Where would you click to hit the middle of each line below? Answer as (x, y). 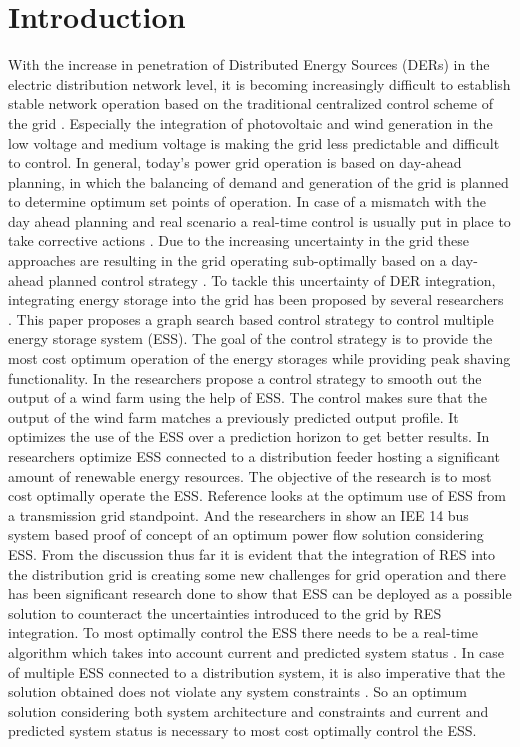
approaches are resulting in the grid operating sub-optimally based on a (227, 260)
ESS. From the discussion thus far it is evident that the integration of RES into (252, 553)
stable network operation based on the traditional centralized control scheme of (250, 103)
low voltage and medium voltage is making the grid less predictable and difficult (254, 142)
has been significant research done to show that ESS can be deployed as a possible (260, 593)
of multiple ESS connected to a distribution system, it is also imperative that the (256, 671)
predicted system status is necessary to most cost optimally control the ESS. (242, 730)
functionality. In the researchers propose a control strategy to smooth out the (245, 377)
